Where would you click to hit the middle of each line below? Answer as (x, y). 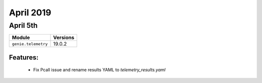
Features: (24, 57)
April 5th (23, 25)
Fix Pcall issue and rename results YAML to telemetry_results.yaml (99, 70)
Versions (64, 37)
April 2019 (30, 12)
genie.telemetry (30, 44)
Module (21, 37)
